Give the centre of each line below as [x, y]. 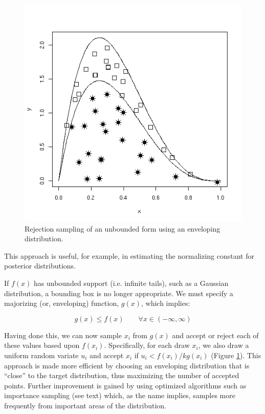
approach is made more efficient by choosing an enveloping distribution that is [127, 365]
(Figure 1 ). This [236, 355]
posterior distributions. [40, 266]
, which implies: [165, 303]
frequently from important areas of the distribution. [85, 405]
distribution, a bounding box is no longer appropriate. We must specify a [119, 293]
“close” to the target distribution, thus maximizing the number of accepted [122, 375]
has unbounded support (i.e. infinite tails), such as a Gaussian [131, 283]
